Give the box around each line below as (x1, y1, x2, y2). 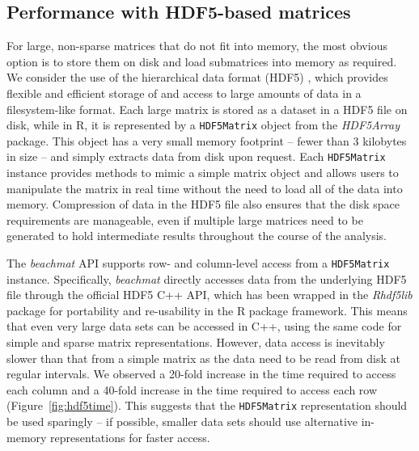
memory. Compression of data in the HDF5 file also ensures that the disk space (6, 196, 400, 213)
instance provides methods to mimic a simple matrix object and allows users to (6, 164, 399, 181)
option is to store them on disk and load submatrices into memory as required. (6, 53, 397, 70)
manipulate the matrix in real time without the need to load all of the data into (6, 179, 403, 196)
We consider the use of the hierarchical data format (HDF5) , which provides (6, 69, 388, 86)
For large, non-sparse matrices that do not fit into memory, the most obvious (6, 37, 387, 54)
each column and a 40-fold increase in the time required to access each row (6, 381, 378, 398)
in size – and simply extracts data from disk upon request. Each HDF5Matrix (6, 148, 386, 165)
